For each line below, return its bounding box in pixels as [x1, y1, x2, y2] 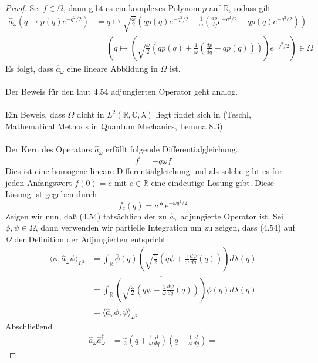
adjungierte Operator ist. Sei [180, 209, 283, 222]
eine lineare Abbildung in [67, 62, 158, 74]
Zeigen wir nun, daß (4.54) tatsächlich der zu [5, 209, 167, 222]
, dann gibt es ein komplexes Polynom [63, 2, 200, 14]
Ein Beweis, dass [5, 108, 65, 121]
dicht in [76, 108, 104, 121]
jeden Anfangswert [5, 176, 72, 188]
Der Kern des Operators [5, 143, 92, 155]
